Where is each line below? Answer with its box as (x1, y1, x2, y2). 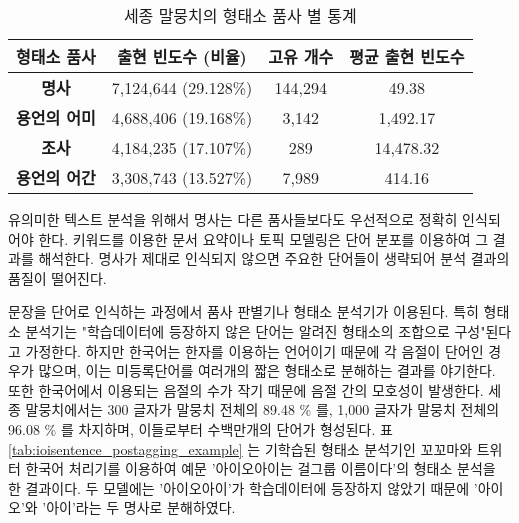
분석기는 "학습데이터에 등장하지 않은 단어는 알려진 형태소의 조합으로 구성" (25, 320, 486, 341)
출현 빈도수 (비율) (117, 45, 247, 68)
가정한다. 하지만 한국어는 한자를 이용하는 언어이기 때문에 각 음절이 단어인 (25, 340, 484, 361)
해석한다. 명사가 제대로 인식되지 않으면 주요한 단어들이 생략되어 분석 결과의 (38, 248, 510, 269)
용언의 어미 (16, 106, 96, 129)
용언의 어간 (16, 166, 96, 189)
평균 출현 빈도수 (349, 45, 465, 68)
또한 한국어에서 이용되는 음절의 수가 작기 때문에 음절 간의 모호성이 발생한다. (8, 379, 484, 400)
